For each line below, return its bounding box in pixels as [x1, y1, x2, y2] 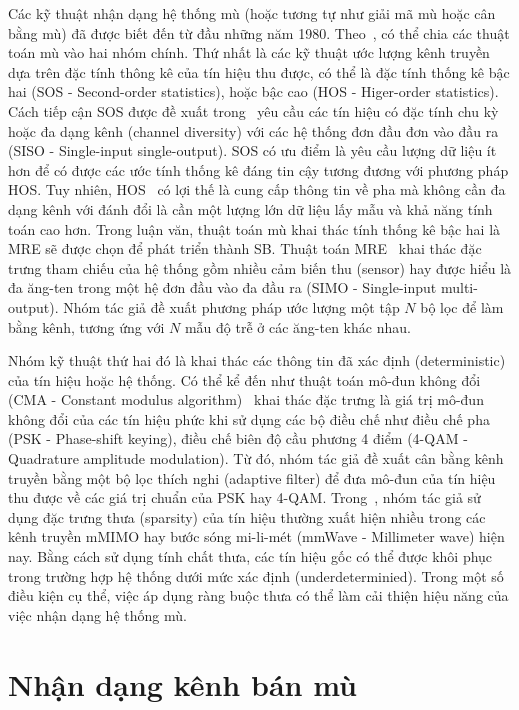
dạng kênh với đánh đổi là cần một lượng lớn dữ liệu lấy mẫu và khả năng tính [8, 198, 493, 219]
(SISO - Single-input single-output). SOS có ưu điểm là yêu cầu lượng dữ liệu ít [8, 140, 497, 161]
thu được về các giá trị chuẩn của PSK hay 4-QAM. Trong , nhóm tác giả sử [8, 487, 481, 508]
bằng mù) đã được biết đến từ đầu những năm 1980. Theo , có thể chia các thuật [8, 22, 510, 43]
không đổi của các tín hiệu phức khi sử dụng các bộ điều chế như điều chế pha [8, 408, 490, 429]
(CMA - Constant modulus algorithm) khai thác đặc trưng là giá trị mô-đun [8, 389, 484, 410]
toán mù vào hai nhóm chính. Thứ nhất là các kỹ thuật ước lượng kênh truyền [8, 42, 490, 63]
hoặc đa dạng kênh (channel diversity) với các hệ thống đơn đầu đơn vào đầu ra [8, 120, 499, 141]
